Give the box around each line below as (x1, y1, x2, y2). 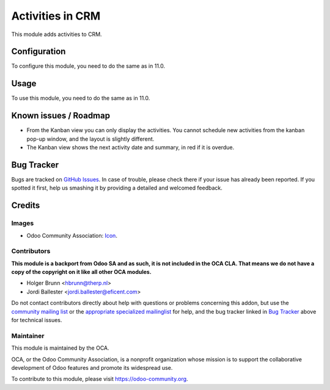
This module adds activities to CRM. (11, 31, 102, 38)
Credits (11, 201, 40, 211)
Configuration (11, 46, 66, 57)
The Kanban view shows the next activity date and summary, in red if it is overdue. (26, 144, 235, 151)
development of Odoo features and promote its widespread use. (11, 364, 173, 371)
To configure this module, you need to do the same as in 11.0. (11, 62, 166, 70)
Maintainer (11, 331, 45, 340)
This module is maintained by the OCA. (11, 344, 109, 351)
